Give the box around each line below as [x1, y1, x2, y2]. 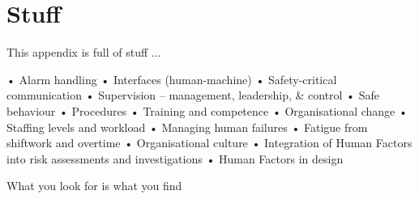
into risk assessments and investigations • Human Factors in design [6, 150, 344, 167]
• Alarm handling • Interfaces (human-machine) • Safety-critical [6, 70, 337, 87]
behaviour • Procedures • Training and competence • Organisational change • [6, 102, 408, 119]
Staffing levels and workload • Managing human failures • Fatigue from [6, 118, 368, 135]
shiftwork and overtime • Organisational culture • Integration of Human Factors [6, 134, 413, 151]
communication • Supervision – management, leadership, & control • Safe [6, 87, 379, 104]
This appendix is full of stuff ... [6, 44, 161, 61]
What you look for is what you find [6, 177, 182, 194]
